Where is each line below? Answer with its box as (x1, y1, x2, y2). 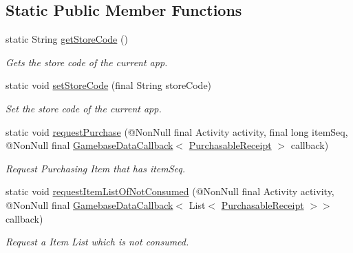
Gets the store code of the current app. (6, 54, 168, 69)
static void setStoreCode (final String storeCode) (6, 78, 212, 92)
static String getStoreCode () (6, 32, 128, 46)
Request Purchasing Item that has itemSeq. (6, 161, 186, 175)
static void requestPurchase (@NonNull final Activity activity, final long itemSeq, (6, 124, 348, 139)
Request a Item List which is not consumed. (6, 234, 189, 249)
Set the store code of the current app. (6, 101, 162, 115)
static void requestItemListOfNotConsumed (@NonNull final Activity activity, (6, 184, 334, 199)
